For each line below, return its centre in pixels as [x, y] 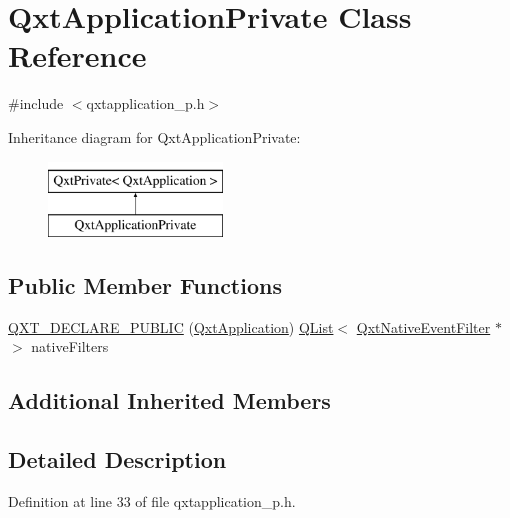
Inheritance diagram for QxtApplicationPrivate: [154, 136]
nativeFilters [70, 346]
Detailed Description [117, 459]
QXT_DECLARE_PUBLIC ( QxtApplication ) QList [171, 326]
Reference [77, 55]
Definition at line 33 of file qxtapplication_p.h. [152, 501]
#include [36, 103]
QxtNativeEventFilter [423, 326]
